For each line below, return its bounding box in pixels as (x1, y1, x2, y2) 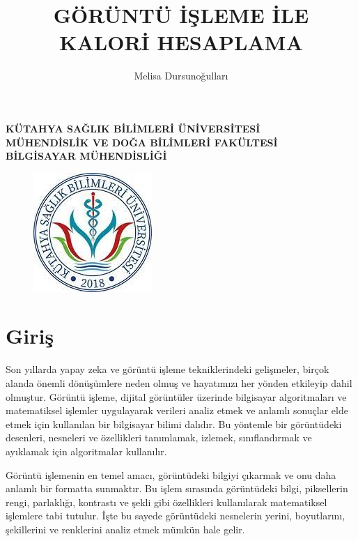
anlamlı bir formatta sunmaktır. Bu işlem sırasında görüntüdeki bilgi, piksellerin (6, 481, 348, 496)
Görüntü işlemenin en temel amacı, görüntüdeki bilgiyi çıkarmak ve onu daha (6, 467, 336, 482)
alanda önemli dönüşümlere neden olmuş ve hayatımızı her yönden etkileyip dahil (6, 376, 352, 390)
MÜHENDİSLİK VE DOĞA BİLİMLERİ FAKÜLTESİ (6, 135, 278, 149)
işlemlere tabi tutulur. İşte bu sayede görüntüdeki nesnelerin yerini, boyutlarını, (6, 508, 345, 523)
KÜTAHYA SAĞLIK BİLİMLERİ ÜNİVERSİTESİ (6, 121, 260, 135)
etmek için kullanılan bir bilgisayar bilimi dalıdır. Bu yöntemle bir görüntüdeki (6, 416, 342, 431)
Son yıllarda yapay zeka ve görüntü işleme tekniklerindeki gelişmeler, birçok (6, 362, 329, 376)
